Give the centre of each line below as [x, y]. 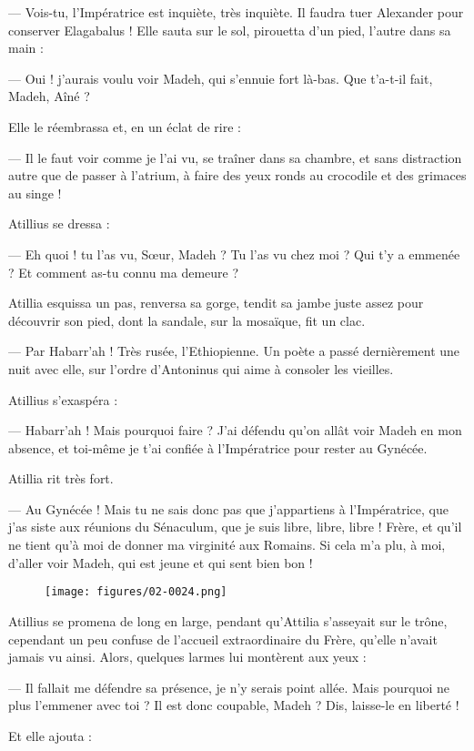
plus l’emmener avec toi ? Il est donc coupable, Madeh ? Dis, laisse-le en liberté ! [234, 705]
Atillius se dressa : [59, 223]
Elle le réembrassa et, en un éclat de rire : [125, 126]
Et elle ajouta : [50, 735]
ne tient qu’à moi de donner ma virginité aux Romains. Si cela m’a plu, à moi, [227, 545]
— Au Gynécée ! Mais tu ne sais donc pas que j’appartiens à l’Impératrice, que [228, 508]
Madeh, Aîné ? [49, 96]
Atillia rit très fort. [61, 478]
